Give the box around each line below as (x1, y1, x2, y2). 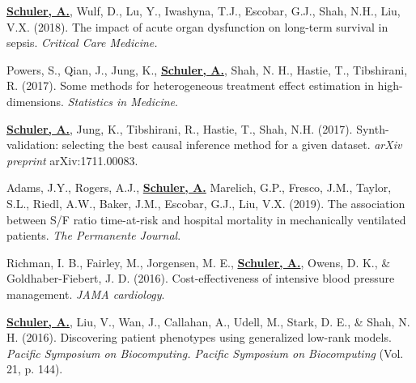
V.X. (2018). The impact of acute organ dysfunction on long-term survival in (6, 18, 388, 35)
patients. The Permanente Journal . (6, 227, 181, 244)
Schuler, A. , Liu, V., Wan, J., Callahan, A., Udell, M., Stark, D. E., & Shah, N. (6, 313, 410, 330)
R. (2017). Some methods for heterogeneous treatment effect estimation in (6, 77, 374, 94)
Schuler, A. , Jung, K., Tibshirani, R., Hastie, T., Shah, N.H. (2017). (6, 120, 353, 137)
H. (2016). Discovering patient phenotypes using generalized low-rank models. (6, 329, 392, 346)
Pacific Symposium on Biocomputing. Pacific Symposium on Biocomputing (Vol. (6, 344, 404, 361)
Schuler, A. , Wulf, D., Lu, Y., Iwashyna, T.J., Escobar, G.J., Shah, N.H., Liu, (6, 2, 401, 19)
